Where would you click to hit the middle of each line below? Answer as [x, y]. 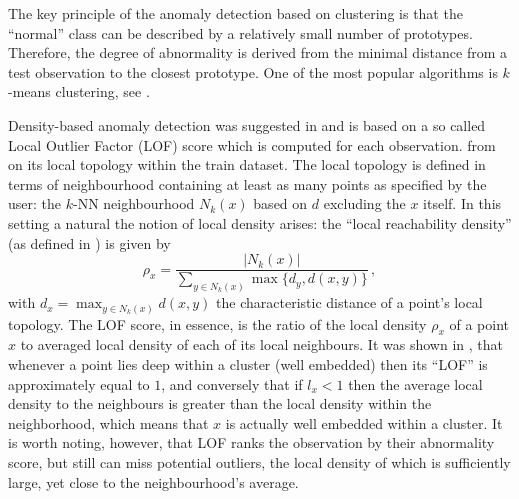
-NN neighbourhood [133, 203]
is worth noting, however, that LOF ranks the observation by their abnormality [251, 442]
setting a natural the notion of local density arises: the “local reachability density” [260, 222]
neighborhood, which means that [108, 422]
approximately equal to [79, 383]
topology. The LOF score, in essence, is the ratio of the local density [217, 323]
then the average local [415, 383]
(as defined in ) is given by [89, 242]
